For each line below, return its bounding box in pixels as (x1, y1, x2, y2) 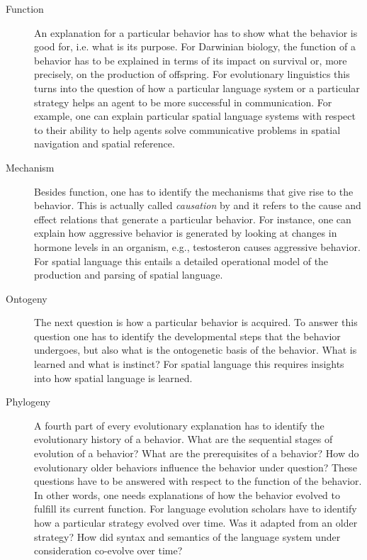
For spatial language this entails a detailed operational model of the (34, 253, 329, 268)
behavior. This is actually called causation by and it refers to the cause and (34, 198, 361, 213)
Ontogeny (6, 291, 47, 306)
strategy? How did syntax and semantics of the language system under (34, 529, 341, 544)
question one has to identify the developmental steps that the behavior (34, 328, 341, 343)
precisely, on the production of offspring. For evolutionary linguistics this (34, 67, 350, 82)
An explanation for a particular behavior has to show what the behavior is (34, 25, 358, 40)
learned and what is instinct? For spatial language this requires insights (34, 357, 344, 371)
